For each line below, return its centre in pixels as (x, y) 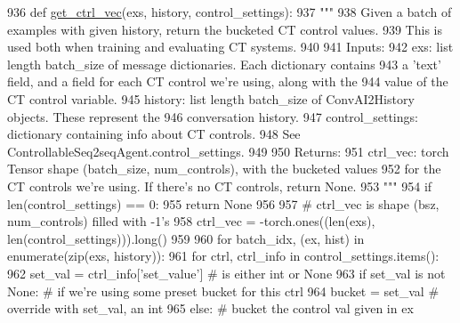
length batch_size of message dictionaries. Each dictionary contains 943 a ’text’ (224, 64)
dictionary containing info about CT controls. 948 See (154, 134)
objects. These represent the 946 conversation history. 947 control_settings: (213, 116)
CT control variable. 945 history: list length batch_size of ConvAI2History (211, 98)
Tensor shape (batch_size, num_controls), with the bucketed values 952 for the (224, 169)
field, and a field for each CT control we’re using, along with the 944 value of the (228, 81)
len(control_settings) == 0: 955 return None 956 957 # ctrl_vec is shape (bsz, (223, 203)
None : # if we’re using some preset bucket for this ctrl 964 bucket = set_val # (223, 291)
